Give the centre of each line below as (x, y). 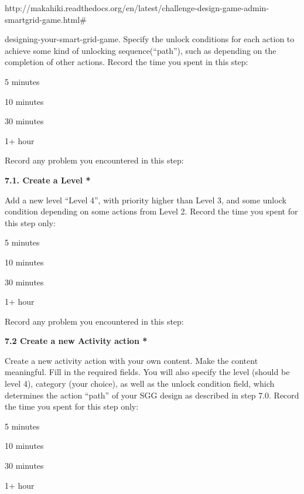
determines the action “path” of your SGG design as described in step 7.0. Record (152, 395)
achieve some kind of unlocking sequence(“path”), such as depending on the (141, 50)
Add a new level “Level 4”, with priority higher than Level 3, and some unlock (146, 200)
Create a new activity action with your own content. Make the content (131, 360)
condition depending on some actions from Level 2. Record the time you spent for (151, 211)
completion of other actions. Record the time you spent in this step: (127, 62)
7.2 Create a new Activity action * (76, 341)
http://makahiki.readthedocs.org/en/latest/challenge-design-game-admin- (137, 8)
